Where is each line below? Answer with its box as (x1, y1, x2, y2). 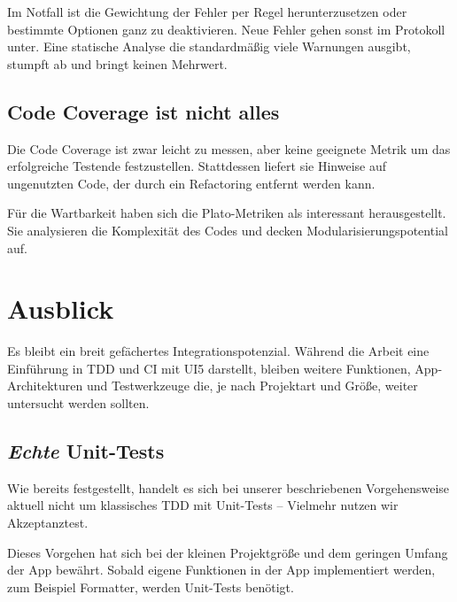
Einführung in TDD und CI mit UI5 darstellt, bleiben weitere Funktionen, (7, 359, 411, 377)
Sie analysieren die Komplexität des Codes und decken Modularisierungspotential (7, 220, 448, 239)
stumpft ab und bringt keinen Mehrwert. (7, 54, 228, 73)
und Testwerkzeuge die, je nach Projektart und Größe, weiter (86, 376, 418, 395)
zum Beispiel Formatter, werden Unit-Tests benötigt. (7, 577, 294, 596)
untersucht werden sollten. (7, 394, 150, 413)
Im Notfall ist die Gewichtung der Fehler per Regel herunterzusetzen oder (7, 3, 407, 20)
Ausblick (7, 290, 114, 327)
